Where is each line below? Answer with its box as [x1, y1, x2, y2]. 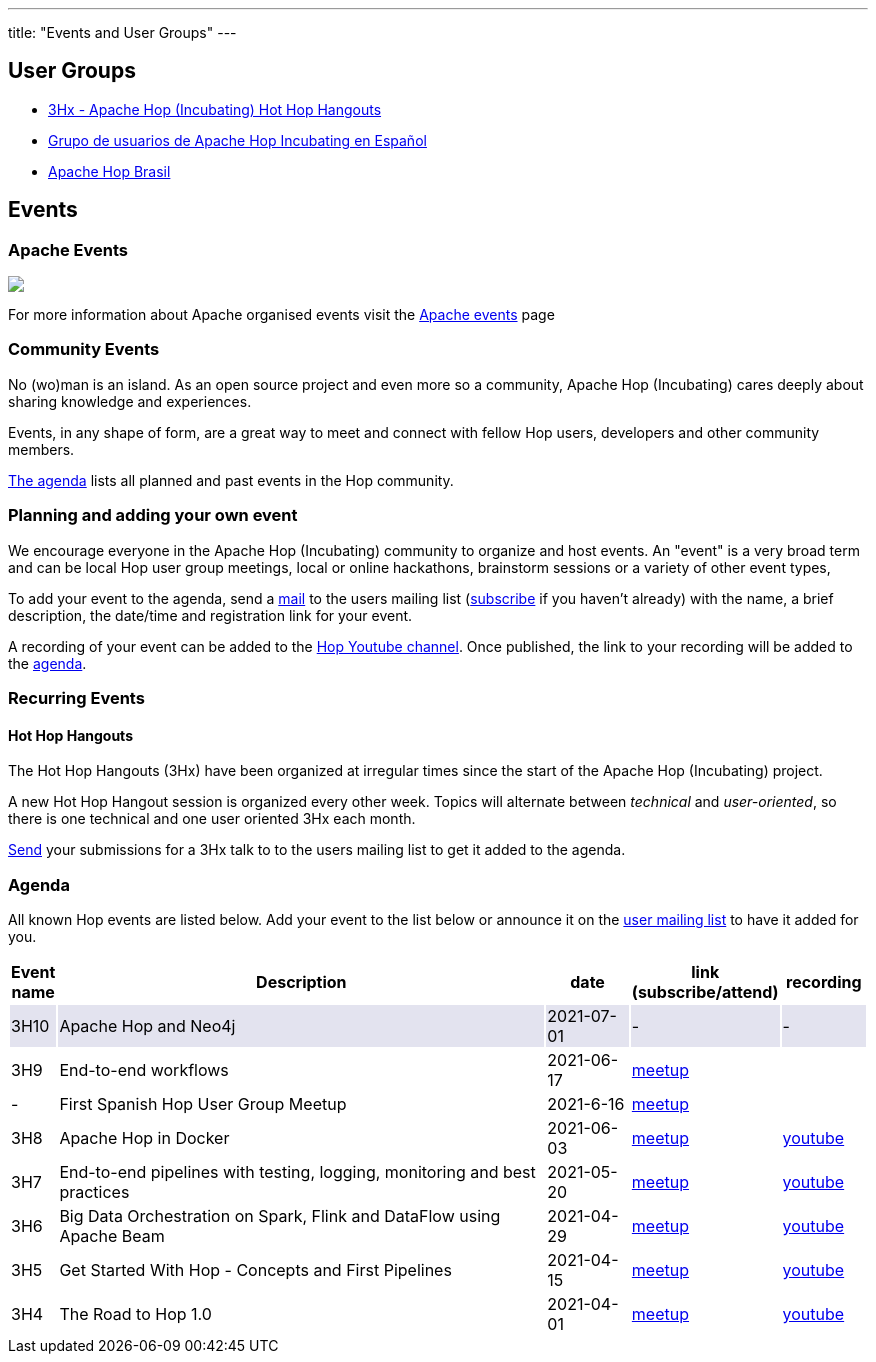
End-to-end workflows [59, 1059, 229, 1080]
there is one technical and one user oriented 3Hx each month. [8, 810, 416, 828]
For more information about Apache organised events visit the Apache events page [8, 306, 555, 324]
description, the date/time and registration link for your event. [8, 606, 413, 624]
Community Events [8, 339, 160, 360]
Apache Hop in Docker [59, 1127, 230, 1148]
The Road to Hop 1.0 [59, 1303, 212, 1324]
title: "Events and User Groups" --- [8, 24, 237, 41]
